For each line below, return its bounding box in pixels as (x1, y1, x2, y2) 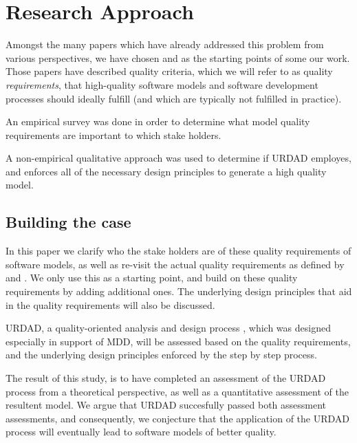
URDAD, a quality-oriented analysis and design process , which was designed (6, 321, 331, 335)
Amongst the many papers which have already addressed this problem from (6, 37, 324, 52)
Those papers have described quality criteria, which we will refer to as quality (6, 64, 333, 78)
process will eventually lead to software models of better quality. (6, 424, 277, 439)
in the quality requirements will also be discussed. (6, 297, 215, 312)
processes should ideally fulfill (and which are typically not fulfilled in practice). (6, 91, 342, 105)
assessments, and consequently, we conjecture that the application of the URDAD (6, 411, 349, 425)
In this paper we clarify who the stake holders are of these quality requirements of (6, 244, 351, 258)
